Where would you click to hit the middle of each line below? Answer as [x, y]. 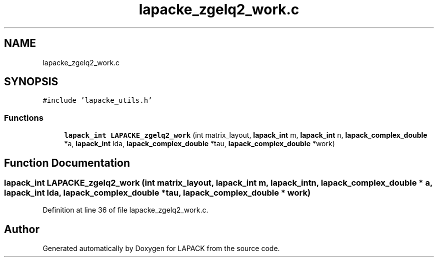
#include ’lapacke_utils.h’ [97, 101]
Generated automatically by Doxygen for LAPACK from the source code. [161, 249]
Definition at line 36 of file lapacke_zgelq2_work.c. [125, 210]
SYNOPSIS [31, 82]
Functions [24, 118]
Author [22, 229]
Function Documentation [67, 163]
